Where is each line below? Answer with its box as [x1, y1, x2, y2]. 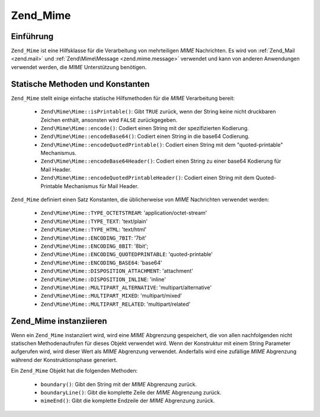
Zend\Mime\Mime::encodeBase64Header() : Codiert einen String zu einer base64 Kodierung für [40, 157, 281, 165]
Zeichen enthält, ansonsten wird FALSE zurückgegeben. [40, 116, 178, 124]
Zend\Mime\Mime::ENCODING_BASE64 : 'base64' [40, 259, 162, 266]
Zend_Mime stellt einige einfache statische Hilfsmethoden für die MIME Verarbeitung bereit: [11, 95, 235, 102]
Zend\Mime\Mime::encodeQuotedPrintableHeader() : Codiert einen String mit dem [40, 174, 255, 182]
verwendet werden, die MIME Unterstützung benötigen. [11, 63, 147, 70]
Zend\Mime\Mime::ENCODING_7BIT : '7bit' [40, 234, 147, 241]
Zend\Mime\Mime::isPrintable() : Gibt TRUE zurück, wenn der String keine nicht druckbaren [40, 108, 276, 115]
